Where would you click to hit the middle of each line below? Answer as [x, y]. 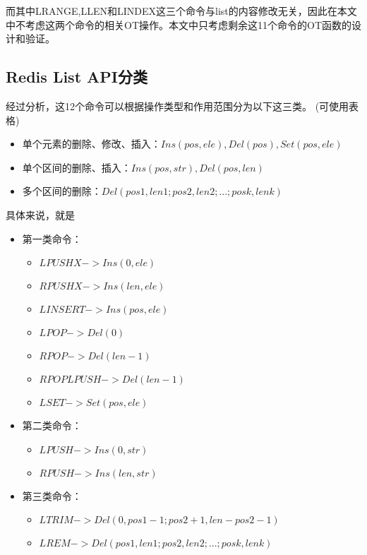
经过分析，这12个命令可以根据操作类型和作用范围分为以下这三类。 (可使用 [178, 106]
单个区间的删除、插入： [77, 167]
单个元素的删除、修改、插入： [91, 144]
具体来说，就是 [40, 214]
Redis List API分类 [77, 77]
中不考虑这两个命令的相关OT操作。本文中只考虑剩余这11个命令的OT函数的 [179, 24]
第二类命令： [52, 425]
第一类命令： [52, 238]
